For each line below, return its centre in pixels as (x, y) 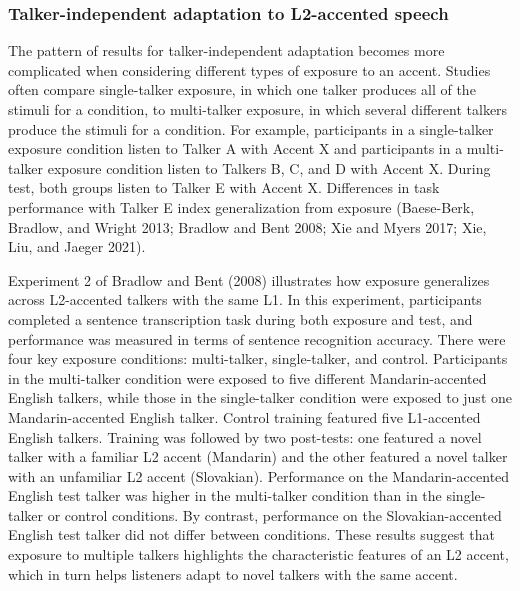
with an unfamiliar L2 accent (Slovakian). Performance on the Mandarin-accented (259, 475)
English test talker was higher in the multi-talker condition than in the (225, 495)
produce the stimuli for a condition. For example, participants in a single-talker (251, 128)
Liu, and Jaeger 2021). (77, 246)
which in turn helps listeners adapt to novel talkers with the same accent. (233, 573)
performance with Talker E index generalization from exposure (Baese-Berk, (241, 206)
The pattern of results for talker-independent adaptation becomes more (226, 50)
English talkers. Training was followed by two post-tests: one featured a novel (245, 436)
